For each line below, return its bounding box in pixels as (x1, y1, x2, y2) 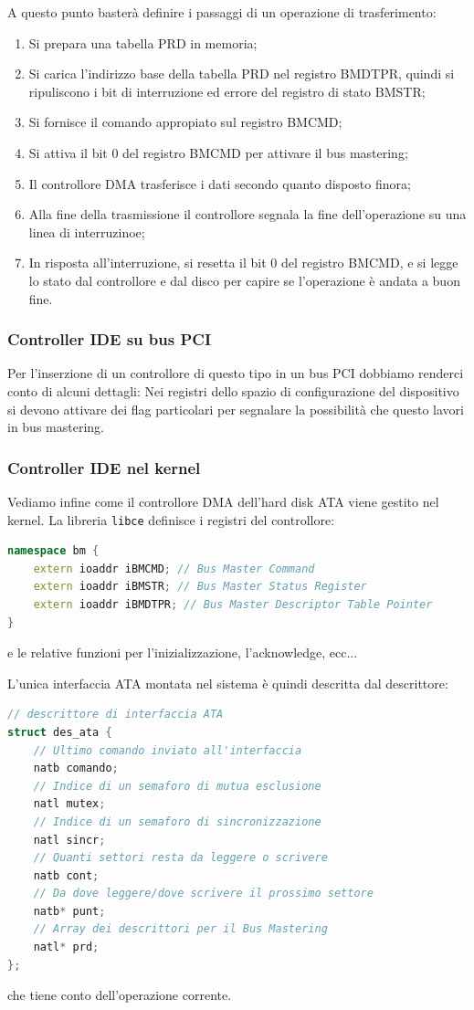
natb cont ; (33, 868, 100, 882)
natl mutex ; (33, 797, 106, 811)
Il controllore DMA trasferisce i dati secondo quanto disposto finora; (28, 174, 411, 193)
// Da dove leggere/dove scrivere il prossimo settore (33, 887, 374, 900)
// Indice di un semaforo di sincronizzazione (33, 815, 321, 828)
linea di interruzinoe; (28, 222, 145, 241)
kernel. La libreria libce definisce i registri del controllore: (7, 510, 335, 529)
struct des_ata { (7, 725, 112, 739)
